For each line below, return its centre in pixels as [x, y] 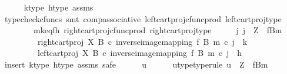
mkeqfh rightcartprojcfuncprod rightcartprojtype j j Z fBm [158, 30]
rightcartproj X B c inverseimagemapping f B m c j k [142, 41]
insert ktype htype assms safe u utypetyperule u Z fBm [136, 64]
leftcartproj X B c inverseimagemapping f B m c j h [140, 53]
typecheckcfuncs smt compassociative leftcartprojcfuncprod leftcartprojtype [143, 18]
